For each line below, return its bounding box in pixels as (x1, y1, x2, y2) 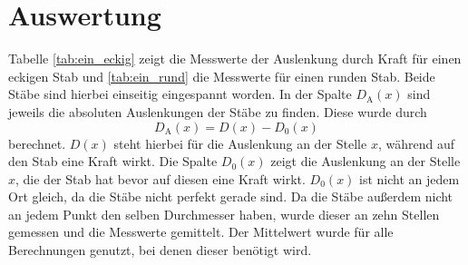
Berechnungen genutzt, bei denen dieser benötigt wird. (8, 240, 312, 260)
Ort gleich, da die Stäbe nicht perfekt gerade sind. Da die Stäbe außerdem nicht (8, 187, 453, 206)
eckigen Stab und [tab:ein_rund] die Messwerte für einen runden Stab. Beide (8, 66, 435, 85)
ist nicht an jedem (359, 169, 460, 188)
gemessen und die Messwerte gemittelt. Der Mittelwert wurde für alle (8, 222, 394, 241)
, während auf (377, 133, 454, 152)
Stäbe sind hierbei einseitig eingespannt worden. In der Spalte (8, 84, 352, 103)
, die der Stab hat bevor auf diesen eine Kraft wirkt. (15, 169, 306, 188)
